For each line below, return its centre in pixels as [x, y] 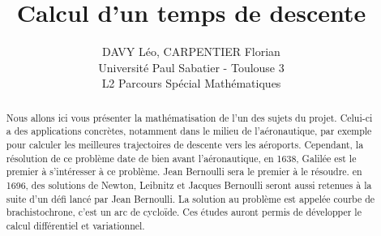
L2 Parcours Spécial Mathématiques [191, 83]
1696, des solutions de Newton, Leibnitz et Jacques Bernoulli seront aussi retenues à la [189, 185]
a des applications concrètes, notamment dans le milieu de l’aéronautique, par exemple [189, 131]
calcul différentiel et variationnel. [75, 225]
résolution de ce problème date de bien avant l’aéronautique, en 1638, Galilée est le [181, 158]
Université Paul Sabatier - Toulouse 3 [191, 67]
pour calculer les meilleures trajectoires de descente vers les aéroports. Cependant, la [185, 145]
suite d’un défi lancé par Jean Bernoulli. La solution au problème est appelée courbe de [190, 198]
